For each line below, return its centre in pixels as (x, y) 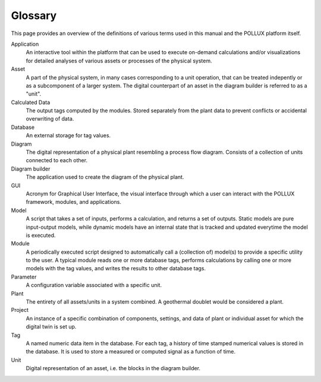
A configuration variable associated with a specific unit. (94, 285)
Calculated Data (31, 102)
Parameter (24, 277)
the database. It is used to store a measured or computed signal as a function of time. (131, 352)
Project (20, 310)
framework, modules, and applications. (74, 202)
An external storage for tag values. (68, 135)
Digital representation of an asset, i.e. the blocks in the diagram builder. (113, 368)
